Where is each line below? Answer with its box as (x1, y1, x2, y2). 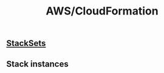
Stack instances (6, 59, 69, 69)
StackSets (6, 38, 46, 49)
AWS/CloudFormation (45, 4, 159, 18)
